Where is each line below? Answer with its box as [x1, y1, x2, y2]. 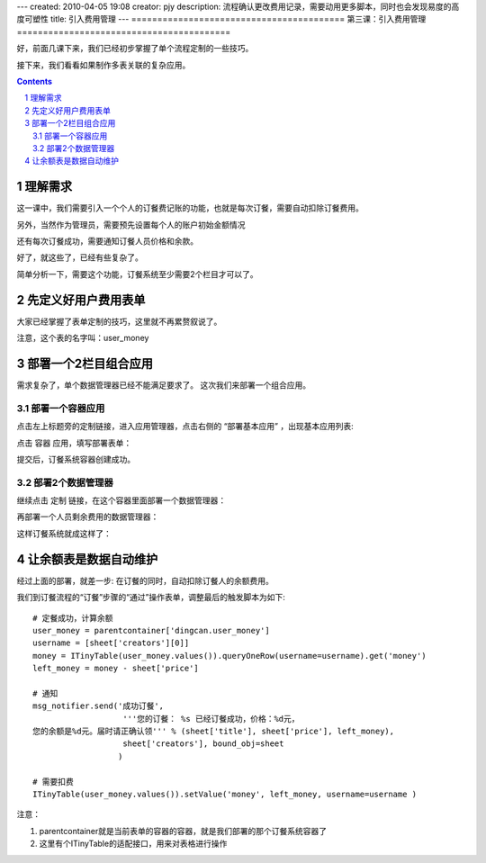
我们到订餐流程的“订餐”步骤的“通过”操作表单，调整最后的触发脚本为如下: [16, 592, 285, 603]
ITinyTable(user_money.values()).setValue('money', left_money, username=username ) [32, 788, 418, 799]
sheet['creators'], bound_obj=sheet [122, 739, 284, 749]
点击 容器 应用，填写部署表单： [16, 437, 132, 448]
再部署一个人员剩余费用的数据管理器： [16, 511, 159, 522]
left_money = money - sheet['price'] [32, 663, 200, 674]
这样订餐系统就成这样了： [16, 527, 112, 539]
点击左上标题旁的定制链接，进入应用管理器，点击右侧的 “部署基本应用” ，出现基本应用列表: [16, 421, 355, 432]
